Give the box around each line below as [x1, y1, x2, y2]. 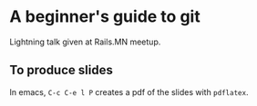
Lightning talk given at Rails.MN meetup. [9, 36, 161, 47]
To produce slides [9, 63, 114, 78]
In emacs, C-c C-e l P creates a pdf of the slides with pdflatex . [9, 86, 249, 97]
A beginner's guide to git [9, 6, 200, 27]
